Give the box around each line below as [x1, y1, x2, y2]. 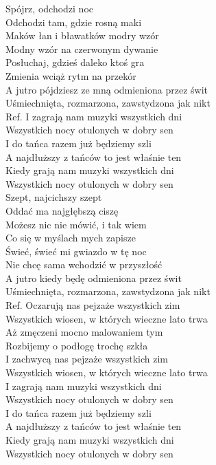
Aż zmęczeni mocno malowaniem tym [5, 325, 163, 339]
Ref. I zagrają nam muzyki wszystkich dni [5, 109, 182, 123]
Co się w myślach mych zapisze [5, 230, 136, 245]
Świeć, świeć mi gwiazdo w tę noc [5, 244, 147, 258]
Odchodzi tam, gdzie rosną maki [5, 14, 142, 29]
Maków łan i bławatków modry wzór [5, 28, 159, 43]
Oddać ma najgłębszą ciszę [5, 203, 119, 217]
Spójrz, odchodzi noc [5, 1, 94, 15]
